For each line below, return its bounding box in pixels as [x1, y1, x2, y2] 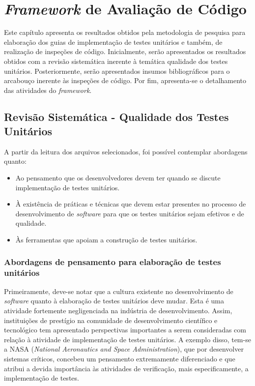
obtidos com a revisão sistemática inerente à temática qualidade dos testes [4, 56, 228, 66]
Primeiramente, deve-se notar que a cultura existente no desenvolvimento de [4, 286, 233, 296]
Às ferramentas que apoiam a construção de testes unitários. [15, 235, 198, 245]
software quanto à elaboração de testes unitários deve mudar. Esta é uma [4, 296, 224, 306]
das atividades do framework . [4, 85, 92, 95]
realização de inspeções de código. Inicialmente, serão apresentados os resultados [4, 46, 246, 57]
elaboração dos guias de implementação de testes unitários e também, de [4, 36, 223, 47]
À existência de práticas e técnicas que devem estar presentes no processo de [15, 199, 246, 209]
